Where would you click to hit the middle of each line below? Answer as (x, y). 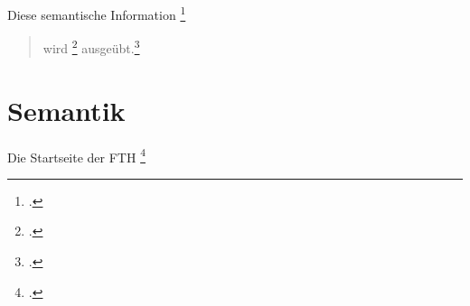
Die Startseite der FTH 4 (76, 155)
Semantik (66, 110)
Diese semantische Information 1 (97, 13)
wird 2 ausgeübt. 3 (91, 46)
